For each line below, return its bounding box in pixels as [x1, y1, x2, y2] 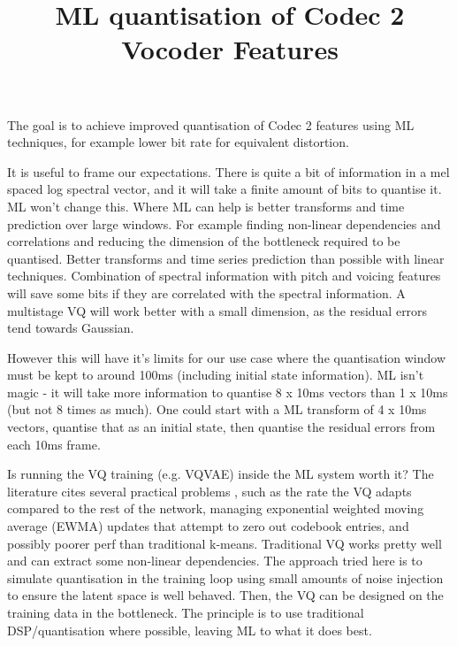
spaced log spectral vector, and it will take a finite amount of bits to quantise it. [7, 180, 442, 198]
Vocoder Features [121, 31, 339, 67]
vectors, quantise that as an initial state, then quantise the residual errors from [7, 418, 436, 436]
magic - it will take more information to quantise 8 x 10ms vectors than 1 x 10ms [7, 382, 448, 401]
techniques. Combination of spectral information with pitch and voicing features [7, 266, 441, 285]
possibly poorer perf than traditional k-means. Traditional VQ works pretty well [7, 534, 442, 552]
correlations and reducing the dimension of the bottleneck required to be [7, 232, 400, 250]
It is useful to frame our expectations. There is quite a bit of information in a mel [7, 162, 450, 181]
